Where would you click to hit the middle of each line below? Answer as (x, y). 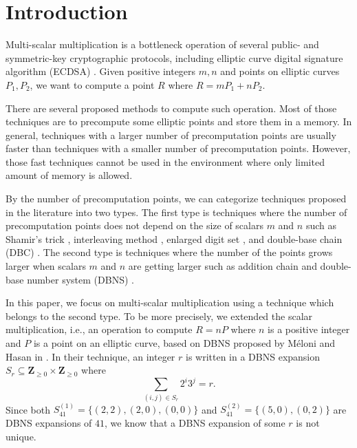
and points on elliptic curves (280, 71)
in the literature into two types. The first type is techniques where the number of (176, 212)
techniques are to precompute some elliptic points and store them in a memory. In (179, 121)
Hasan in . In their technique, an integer (90, 356)
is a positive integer (309, 329)
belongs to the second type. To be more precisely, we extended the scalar (159, 316)
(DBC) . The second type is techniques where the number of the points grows (169, 252)
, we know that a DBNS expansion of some (195, 423)
